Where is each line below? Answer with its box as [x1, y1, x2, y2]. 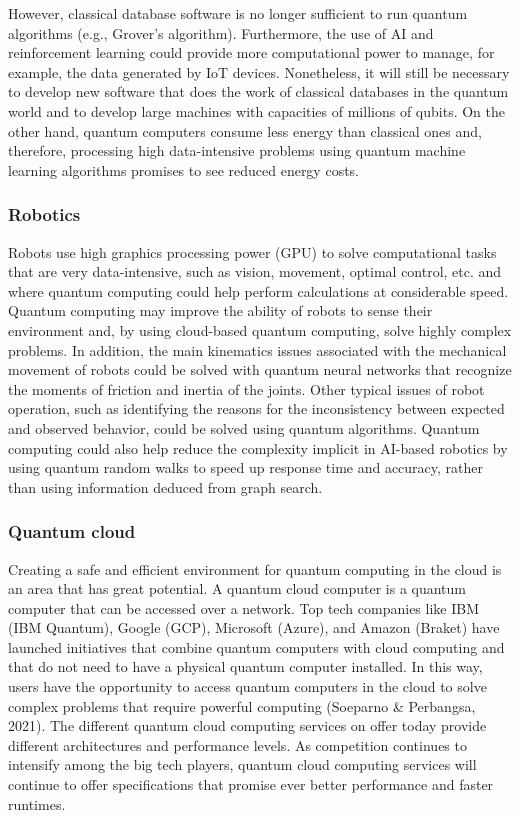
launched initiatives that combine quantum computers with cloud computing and [8, 636, 505, 657]
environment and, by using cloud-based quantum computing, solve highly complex [8, 319, 512, 340]
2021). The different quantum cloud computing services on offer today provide [8, 715, 487, 736]
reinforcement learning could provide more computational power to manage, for [8, 42, 495, 63]
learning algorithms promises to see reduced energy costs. [8, 159, 360, 180]
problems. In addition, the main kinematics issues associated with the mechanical [8, 339, 507, 360]
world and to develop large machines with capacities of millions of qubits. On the [8, 100, 505, 121]
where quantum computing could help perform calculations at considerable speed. [8, 280, 509, 301]
